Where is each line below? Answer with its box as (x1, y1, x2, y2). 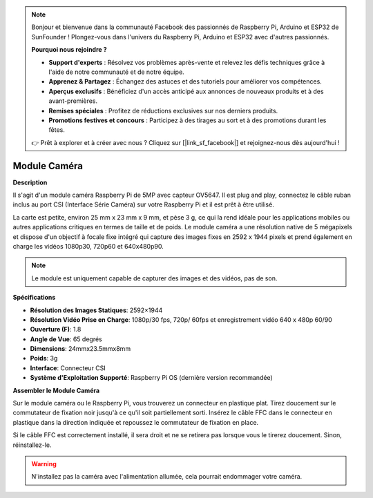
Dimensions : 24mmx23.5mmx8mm (30, 345, 131, 353)
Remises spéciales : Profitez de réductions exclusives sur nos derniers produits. (48, 106, 278, 115)
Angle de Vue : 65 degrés (30, 335, 103, 343)
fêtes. (48, 126, 65, 134)
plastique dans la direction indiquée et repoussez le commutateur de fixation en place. (12, 418, 259, 426)
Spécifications (12, 294, 56, 302)
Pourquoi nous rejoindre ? (31, 46, 107, 54)
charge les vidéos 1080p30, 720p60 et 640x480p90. (12, 242, 164, 250)
